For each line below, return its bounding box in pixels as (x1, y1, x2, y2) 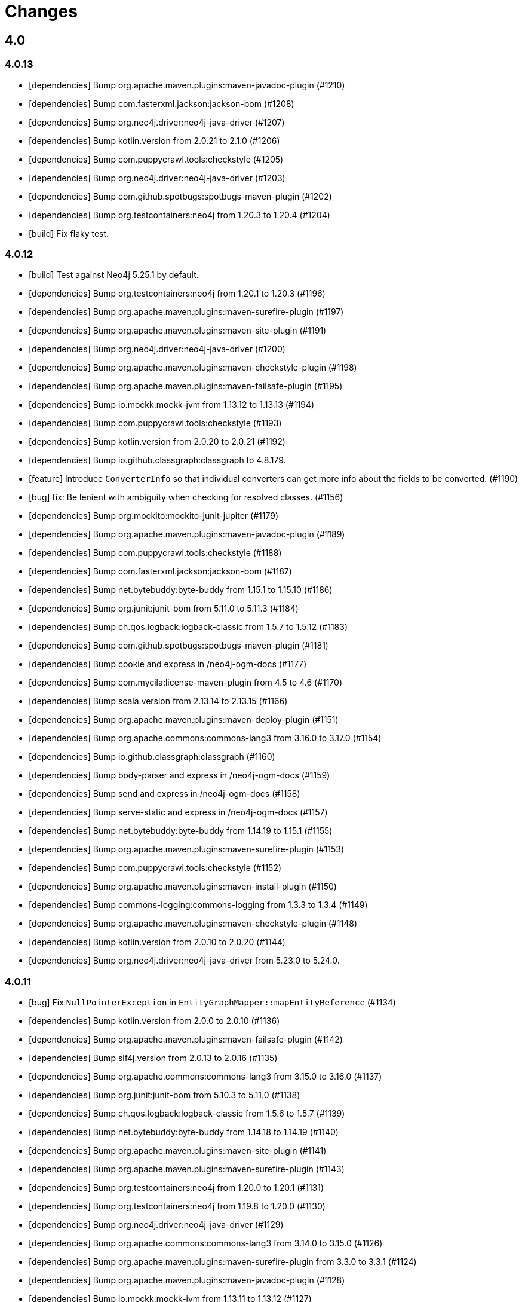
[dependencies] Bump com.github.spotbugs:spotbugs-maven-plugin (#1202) (29, 191, 332, 201)
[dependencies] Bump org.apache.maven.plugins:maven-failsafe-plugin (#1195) (29, 381, 343, 392)
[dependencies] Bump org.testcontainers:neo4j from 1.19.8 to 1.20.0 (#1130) (29, 1201, 326, 1212)
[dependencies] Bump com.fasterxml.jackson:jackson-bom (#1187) (29, 566, 292, 577)
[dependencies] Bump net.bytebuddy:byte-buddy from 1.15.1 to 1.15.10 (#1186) (29, 585, 333, 595)
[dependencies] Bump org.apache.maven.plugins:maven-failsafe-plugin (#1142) (29, 1034, 343, 1045)
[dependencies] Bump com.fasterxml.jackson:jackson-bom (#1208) (29, 98, 294, 109)
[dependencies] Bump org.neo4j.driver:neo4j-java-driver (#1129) (29, 1220, 284, 1230)
